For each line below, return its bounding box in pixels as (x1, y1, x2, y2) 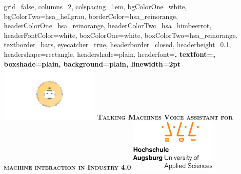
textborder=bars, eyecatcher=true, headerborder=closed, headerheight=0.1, (4, 39, 231, 50)
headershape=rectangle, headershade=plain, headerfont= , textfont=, (4, 49, 215, 59)
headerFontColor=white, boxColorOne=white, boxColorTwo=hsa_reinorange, (4, 30, 238, 40)
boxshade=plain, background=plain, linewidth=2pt (4, 58, 181, 69)
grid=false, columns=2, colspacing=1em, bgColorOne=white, (4, 1, 187, 11)
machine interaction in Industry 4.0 (4, 161, 131, 172)
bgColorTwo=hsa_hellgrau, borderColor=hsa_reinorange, (4, 11, 178, 21)
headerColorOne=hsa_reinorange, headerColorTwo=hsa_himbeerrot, (4, 20, 212, 31)
